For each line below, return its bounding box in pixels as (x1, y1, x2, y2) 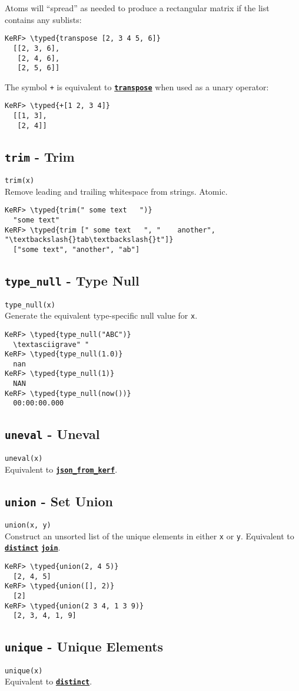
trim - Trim (5, 147, 75, 165)
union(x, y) (5, 520, 51, 529)
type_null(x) (5, 300, 55, 309)
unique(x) (5, 666, 43, 675)
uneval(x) (5, 454, 43, 463)
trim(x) (5, 176, 35, 185)
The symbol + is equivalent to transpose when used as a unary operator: (5, 80, 269, 93)
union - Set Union (5, 492, 113, 510)
